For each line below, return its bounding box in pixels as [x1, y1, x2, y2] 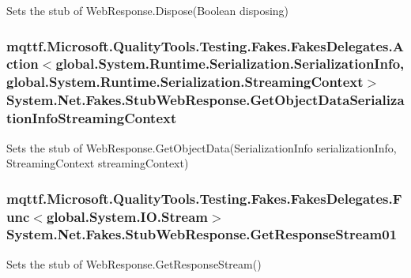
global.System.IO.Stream [46, 206, 209, 226]
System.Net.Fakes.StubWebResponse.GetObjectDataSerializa [6, 90, 405, 110]
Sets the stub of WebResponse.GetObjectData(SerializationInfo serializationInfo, [6, 139, 397, 156]
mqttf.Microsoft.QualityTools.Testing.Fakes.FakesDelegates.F [6, 188, 402, 208]
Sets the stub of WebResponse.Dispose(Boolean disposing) [6, 2, 289, 18]
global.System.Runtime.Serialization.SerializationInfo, [55, 54, 405, 73]
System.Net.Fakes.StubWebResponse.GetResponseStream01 [6, 224, 398, 244]
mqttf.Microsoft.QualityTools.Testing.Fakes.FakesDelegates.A [6, 36, 404, 55]
